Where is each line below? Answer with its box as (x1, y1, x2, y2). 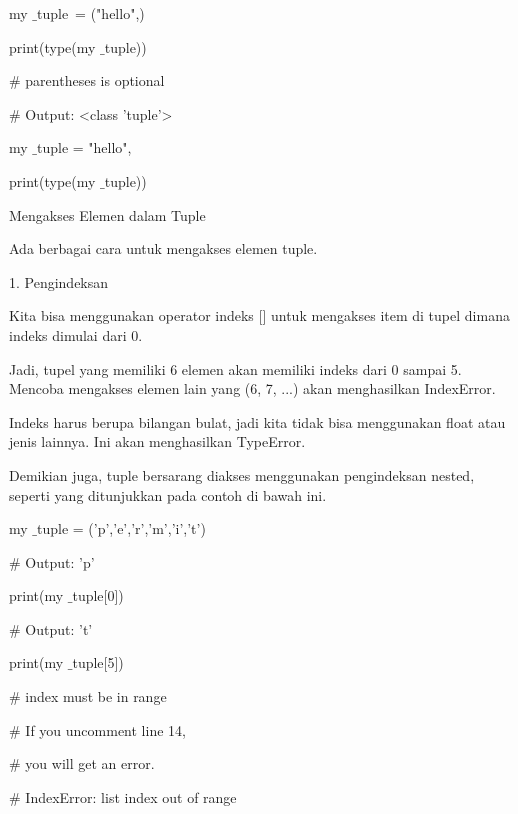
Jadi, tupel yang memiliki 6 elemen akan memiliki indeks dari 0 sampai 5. (9, 358, 462, 379)
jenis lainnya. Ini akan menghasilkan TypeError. (9, 431, 306, 452)
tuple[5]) (72, 652, 124, 673)
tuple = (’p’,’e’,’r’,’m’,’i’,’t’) (37, 518, 206, 539)
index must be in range (25, 686, 167, 707)
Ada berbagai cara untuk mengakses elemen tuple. (9, 238, 318, 259)
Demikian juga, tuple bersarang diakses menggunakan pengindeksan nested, (9, 464, 475, 485)
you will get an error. (25, 753, 155, 774)
